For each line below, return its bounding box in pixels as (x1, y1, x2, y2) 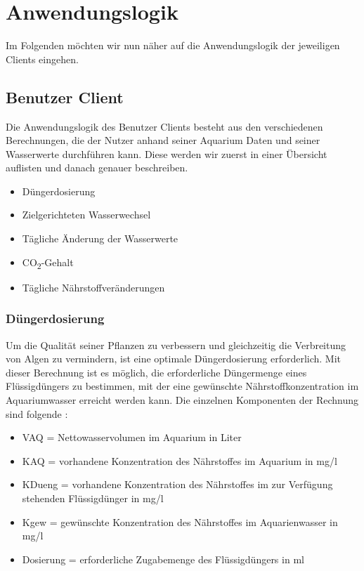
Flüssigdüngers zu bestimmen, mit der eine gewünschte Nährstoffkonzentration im (6, 379, 359, 393)
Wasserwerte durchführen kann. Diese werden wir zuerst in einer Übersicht (6, 146, 327, 161)
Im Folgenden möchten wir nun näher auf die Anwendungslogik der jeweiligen (6, 38, 340, 53)
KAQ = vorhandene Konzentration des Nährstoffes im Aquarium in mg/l (22, 453, 337, 468)
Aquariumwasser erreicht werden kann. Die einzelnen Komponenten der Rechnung (6, 392, 359, 407)
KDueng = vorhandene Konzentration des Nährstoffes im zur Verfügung (22, 477, 333, 492)
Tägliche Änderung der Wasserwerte (22, 231, 178, 246)
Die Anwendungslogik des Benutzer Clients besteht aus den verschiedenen (6, 119, 323, 133)
